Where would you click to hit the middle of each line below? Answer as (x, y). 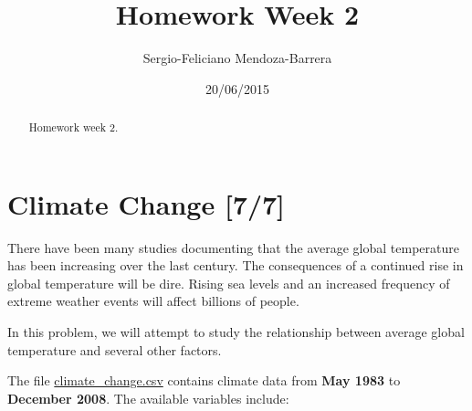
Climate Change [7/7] (147, 203)
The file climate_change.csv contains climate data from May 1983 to (204, 380)
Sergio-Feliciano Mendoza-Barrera (237, 58)
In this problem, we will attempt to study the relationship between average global (236, 332)
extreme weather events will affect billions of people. (153, 301)
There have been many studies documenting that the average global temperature (233, 247)
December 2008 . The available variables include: (148, 398)
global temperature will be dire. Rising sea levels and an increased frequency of (229, 283)
